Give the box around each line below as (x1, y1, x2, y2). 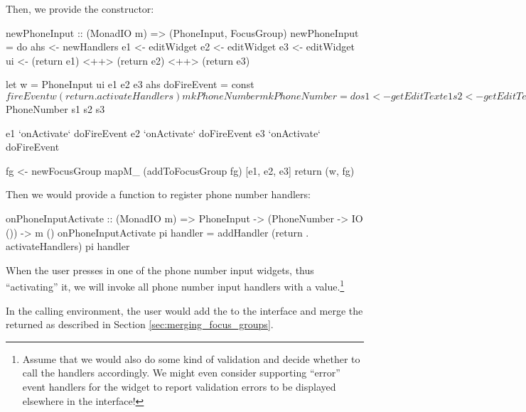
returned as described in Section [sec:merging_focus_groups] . (6, 317, 274, 332)
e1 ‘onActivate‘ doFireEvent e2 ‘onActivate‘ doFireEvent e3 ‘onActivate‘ (6, 125, 321, 140)
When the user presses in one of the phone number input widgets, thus (6, 262, 314, 277)
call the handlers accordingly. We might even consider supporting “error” (22, 365, 340, 380)
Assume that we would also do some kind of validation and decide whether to (22, 351, 360, 366)
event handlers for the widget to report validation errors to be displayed (22, 379, 336, 394)
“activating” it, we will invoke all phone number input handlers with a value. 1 (6, 277, 345, 293)
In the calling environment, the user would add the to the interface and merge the (6, 303, 363, 318)
